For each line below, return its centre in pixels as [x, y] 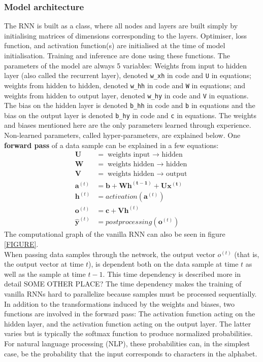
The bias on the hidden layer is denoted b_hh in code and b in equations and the [130, 105]
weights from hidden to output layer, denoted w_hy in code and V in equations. [126, 95]
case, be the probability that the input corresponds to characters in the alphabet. [131, 353]
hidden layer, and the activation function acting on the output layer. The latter [128, 323]
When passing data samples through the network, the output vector [110, 254]
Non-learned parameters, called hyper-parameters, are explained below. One [122, 135]
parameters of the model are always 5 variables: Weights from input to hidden [126, 65]
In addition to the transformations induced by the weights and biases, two [119, 303]
